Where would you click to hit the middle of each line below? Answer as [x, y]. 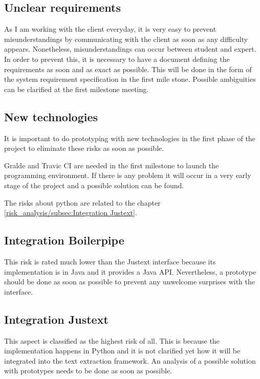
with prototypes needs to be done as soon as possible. [88, 371]
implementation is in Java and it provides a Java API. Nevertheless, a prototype [130, 271]
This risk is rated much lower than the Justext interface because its [110, 261]
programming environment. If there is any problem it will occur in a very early [128, 175]
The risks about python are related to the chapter [82, 202]
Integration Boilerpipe [64, 240]
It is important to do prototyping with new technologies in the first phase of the [130, 138]
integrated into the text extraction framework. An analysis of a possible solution [130, 360]
